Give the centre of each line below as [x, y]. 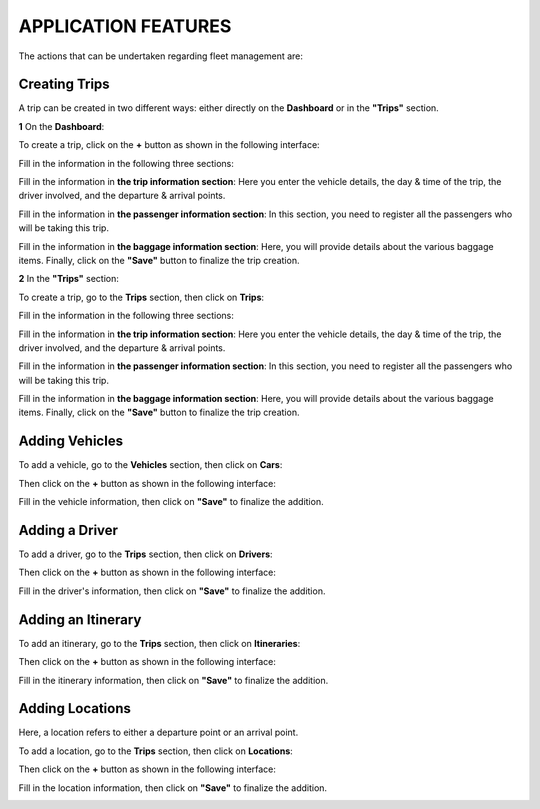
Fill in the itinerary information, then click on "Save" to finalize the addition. [173, 680]
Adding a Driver [68, 530]
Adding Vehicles [71, 441]
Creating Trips [64, 84]
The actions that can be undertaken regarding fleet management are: [161, 56]
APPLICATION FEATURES [125, 26]
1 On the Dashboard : [61, 126]
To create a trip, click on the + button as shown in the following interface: [169, 145]
